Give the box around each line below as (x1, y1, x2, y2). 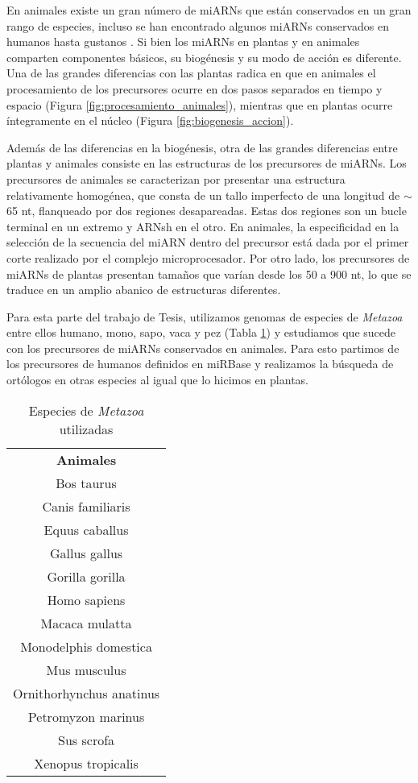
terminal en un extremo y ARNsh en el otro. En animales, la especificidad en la (6, 217, 399, 234)
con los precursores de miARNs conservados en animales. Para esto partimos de (6, 339, 399, 356)
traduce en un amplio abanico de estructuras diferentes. (6, 281, 281, 298)
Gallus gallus (50, 543, 123, 562)
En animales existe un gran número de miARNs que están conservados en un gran (6, 2, 412, 18)
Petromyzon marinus (27, 706, 145, 726)
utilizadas (59, 419, 114, 438)
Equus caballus (43, 520, 129, 539)
